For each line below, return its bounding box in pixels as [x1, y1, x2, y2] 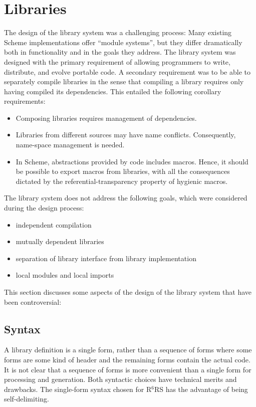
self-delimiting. [4, 393, 49, 404]
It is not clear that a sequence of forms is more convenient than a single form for [4, 364, 251, 374]
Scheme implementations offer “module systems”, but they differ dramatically [4, 37, 242, 47]
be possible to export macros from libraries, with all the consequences [16, 166, 230, 176]
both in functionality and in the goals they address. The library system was [4, 47, 236, 57]
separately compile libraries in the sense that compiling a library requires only [4, 76, 244, 87]
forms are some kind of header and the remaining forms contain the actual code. [4, 354, 250, 364]
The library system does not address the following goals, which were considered [4, 192, 247, 203]
